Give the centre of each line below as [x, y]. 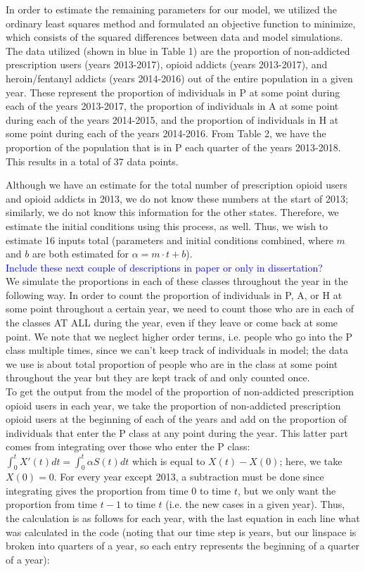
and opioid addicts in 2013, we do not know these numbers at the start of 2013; [177, 198]
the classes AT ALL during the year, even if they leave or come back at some [172, 323]
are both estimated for [80, 254]
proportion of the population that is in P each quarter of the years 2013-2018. [173, 147]
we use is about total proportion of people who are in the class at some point [172, 363]
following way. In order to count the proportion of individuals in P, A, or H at [174, 294]
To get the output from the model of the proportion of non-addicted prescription [180, 392]
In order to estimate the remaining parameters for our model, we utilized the [171, 9]
